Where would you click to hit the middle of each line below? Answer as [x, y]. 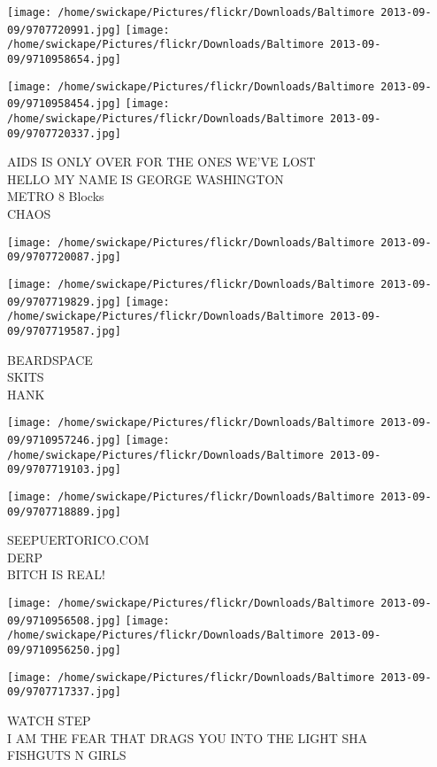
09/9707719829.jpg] [64, 302]
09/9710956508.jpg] [64, 620]
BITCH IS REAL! [56, 574]
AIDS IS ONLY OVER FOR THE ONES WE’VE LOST [161, 162]
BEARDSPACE [50, 359]
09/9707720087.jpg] [64, 257]
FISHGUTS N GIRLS [67, 755]
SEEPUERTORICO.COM [78, 540]
